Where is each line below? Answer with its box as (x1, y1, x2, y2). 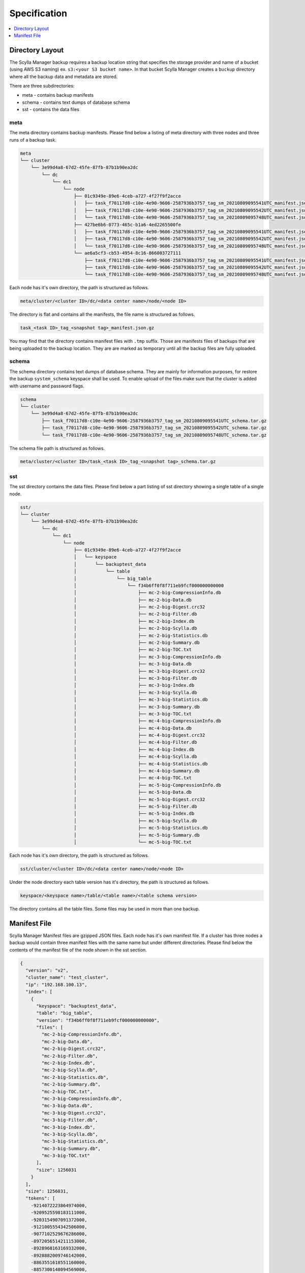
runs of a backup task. (9, 136, 57, 143)
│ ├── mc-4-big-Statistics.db (74, 761, 208, 766)
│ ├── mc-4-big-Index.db (74, 746, 195, 752)
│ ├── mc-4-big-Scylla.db (74, 754, 197, 760)
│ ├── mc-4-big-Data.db (74, 725, 192, 731)
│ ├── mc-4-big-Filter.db (74, 739, 197, 745)
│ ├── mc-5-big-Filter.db (74, 804, 197, 809)
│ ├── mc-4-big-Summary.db (74, 768, 200, 774)
